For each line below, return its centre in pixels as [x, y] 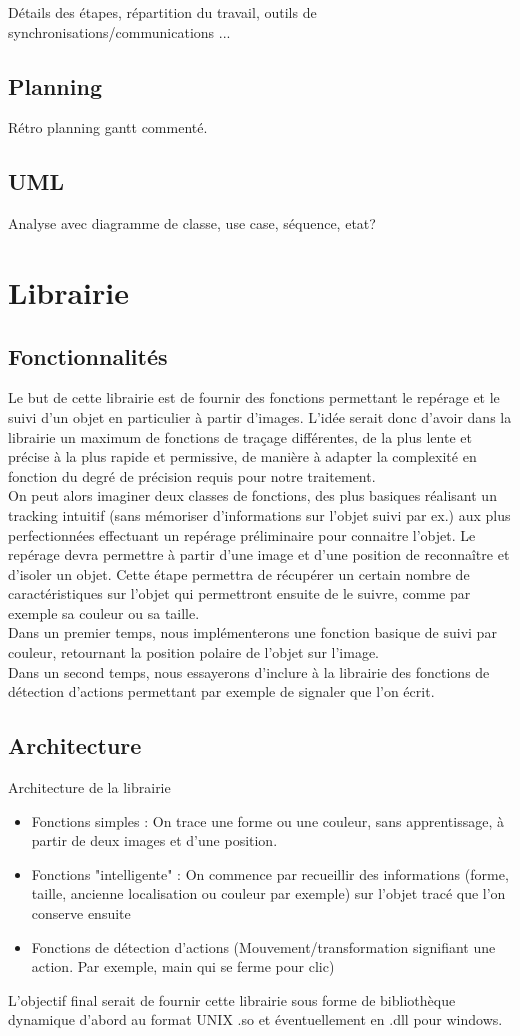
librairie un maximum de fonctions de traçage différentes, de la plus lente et [240, 436]
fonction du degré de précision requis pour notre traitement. [192, 475]
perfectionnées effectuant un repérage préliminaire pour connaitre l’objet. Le [242, 534]
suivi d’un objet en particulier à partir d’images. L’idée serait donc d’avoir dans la [260, 416]
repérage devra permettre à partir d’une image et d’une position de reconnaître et [259, 554]
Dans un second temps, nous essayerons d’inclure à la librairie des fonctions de [249, 671]
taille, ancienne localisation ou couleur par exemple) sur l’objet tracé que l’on [268, 893]
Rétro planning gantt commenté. [108, 127]
